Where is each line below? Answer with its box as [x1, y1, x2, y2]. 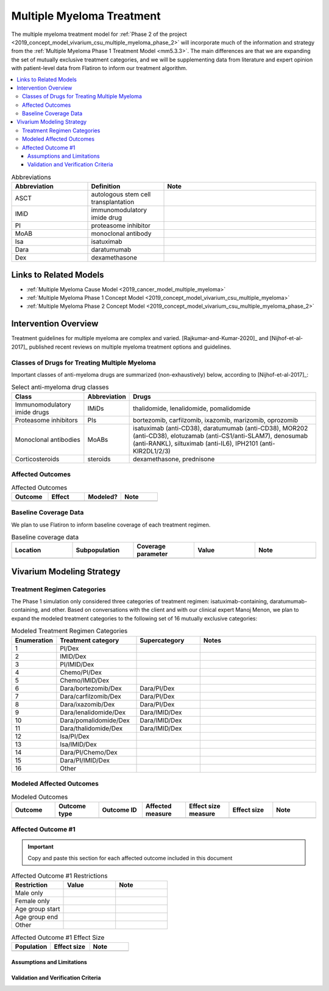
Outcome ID [102, 805, 137, 814]
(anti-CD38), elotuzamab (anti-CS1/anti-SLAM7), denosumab [133, 432, 308, 440]
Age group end [15, 913, 58, 922]
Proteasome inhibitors [15, 416, 79, 424]
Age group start [15, 905, 60, 914]
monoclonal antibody [91, 229, 152, 238]
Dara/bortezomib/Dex [60, 684, 122, 692]
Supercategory [140, 636, 185, 644]
